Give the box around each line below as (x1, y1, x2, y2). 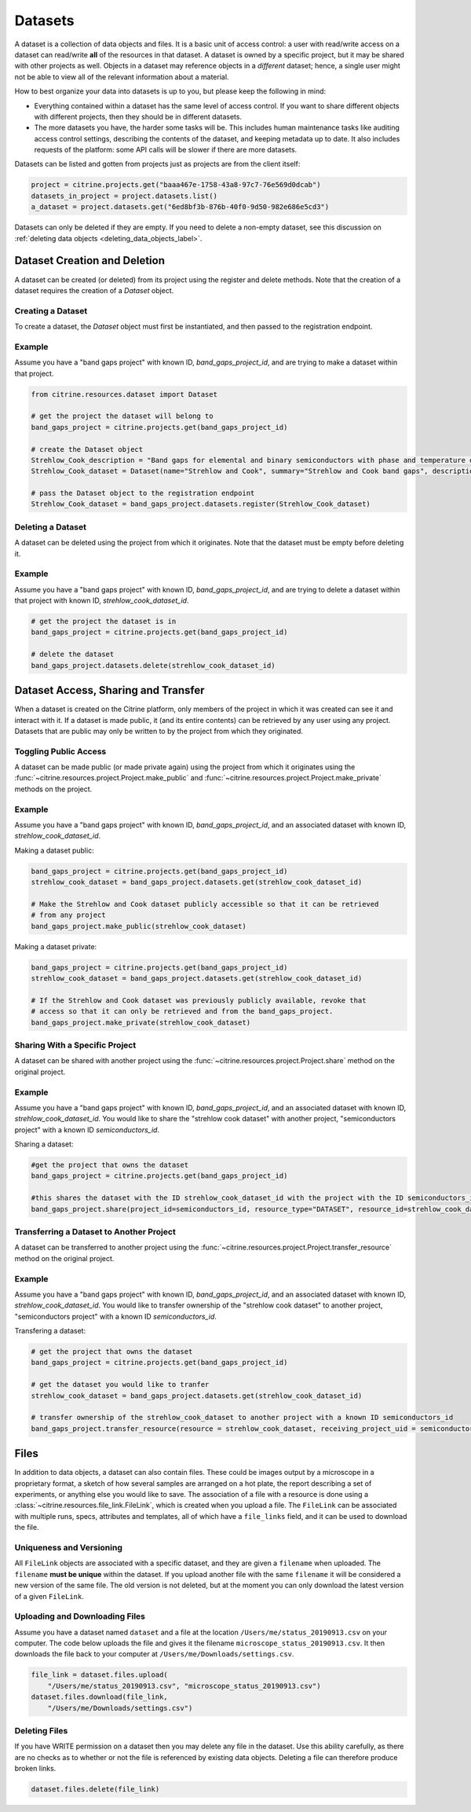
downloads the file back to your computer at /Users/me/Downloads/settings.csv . (14, 1649, 294, 1659)
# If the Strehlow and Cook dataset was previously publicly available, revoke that (31, 996, 367, 1005)
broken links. (14, 1764, 57, 1773)
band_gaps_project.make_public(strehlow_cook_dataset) (31, 922, 246, 930)
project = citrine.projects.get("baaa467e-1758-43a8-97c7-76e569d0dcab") (31, 181, 321, 189)
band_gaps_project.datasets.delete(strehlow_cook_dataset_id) (31, 661, 276, 669)
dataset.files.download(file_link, (31, 1693, 168, 1701)
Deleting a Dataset (14, 521, 86, 532)
